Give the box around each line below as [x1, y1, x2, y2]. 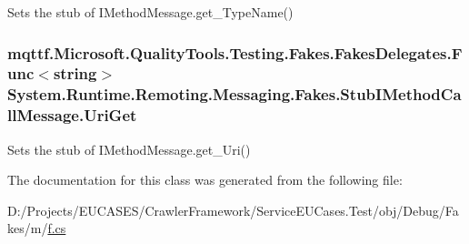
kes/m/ [7, 219, 48, 238]
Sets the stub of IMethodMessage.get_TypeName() [7, 3, 294, 21]
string [53, 62, 97, 85]
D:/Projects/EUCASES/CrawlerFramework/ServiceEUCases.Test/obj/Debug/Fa [7, 200, 459, 219]
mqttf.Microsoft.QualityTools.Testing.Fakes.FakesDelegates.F [7, 41, 463, 64]
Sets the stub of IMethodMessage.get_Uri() [7, 139, 251, 158]
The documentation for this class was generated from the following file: [7, 170, 403, 189]
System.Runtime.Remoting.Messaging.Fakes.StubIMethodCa [7, 83, 462, 106]
